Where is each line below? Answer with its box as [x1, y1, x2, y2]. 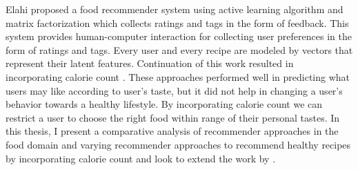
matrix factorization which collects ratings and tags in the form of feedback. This [6, 15, 349, 30]
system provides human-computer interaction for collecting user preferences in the [6, 29, 352, 44]
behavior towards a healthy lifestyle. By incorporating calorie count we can [6, 97, 323, 111]
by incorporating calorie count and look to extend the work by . [6, 151, 276, 165]
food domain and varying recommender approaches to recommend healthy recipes [6, 137, 351, 151]
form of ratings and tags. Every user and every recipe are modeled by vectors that [6, 42, 353, 57]
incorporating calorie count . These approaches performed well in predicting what [6, 69, 350, 84]
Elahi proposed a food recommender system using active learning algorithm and [6, 2, 344, 16]
